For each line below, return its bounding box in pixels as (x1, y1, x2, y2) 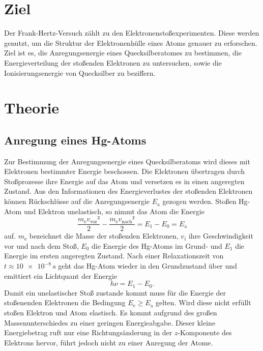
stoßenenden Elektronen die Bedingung (4, 297, 126, 308)
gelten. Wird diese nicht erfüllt (156, 297, 251, 308)
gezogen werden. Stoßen (162, 196, 237, 207)
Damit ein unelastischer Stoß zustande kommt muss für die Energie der (4, 287, 226, 298)
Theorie (4, 97, 60, 118)
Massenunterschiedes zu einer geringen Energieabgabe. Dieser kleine (4, 317, 216, 328)
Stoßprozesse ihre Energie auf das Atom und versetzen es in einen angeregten (4, 175, 245, 186)
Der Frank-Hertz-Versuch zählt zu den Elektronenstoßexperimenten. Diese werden (4, 27, 259, 38)
